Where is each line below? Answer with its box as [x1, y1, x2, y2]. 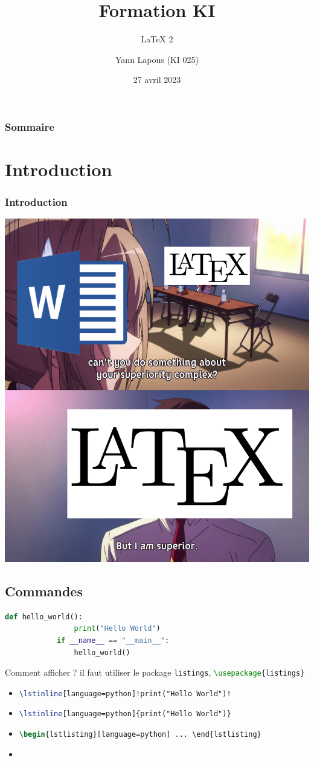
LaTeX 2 [141, 33, 173, 45]
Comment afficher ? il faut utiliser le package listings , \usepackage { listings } [5, 666, 305, 679]
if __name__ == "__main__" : [56, 636, 170, 645]
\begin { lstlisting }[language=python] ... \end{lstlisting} [19, 730, 261, 739]
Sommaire [5, 119, 54, 134]
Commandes [5, 581, 83, 600]
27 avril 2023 [133, 73, 181, 86]
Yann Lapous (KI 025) [115, 53, 199, 65]
